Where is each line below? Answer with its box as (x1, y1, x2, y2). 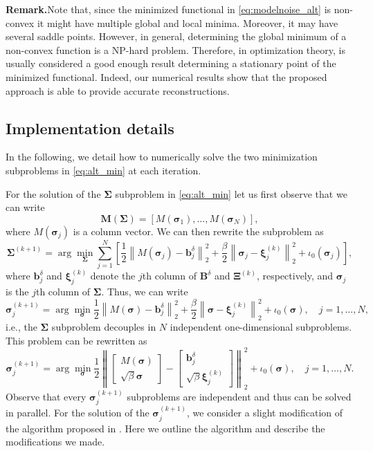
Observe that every (6, 389, 87, 403)
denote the (90, 268, 136, 283)
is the (6, 284, 29, 299)
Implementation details (6, 117, 174, 138)
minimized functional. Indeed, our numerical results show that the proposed (6, 69, 327, 84)
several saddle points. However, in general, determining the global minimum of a (6, 29, 347, 44)
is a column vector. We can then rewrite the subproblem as (73, 223, 324, 238)
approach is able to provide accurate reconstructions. (6, 83, 230, 98)
